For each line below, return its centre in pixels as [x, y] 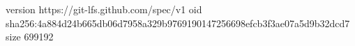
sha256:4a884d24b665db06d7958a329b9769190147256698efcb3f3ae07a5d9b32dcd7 [178, 23]
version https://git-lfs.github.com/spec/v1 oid [104, 9]
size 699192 [30, 37]
